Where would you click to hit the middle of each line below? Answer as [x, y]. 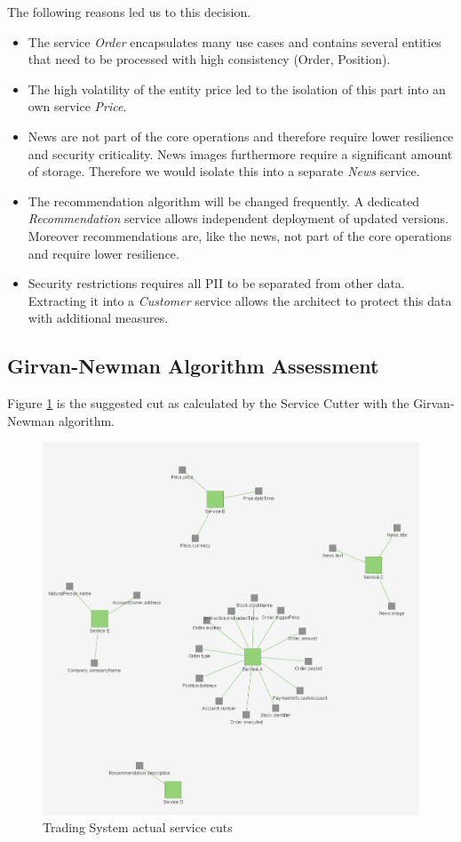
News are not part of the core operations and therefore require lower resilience [241, 136]
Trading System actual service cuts [138, 827]
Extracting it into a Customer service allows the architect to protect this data [240, 300]
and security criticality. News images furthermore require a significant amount [240, 153]
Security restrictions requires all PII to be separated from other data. [216, 283]
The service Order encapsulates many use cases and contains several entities [234, 41]
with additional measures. [98, 318]
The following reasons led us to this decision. [129, 12]
